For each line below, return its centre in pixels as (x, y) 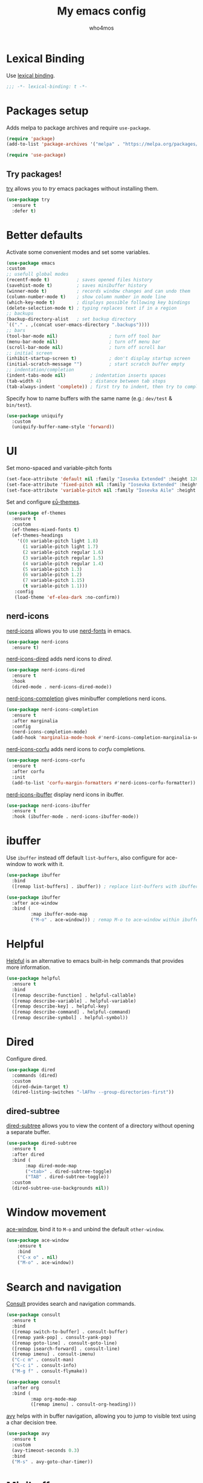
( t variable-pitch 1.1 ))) (55, 586)
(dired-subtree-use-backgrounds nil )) (61, 1188)
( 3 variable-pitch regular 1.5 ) (63, 558)
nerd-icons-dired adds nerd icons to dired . (60, 659)
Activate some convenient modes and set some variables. (78, 252)
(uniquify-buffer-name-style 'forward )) (63, 427)
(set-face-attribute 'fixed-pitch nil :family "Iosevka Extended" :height (102, 485)
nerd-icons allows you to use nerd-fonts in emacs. (69, 631)
